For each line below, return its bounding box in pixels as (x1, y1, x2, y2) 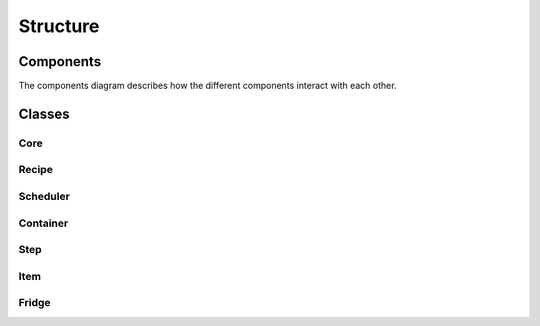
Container (18, 216, 69, 230)
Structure (18, 15, 100, 37)
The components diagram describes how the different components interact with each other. (18, 80, 397, 92)
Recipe (18, 163, 54, 177)
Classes (18, 105, 70, 122)
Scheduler (18, 189, 70, 203)
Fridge (18, 296, 51, 310)
